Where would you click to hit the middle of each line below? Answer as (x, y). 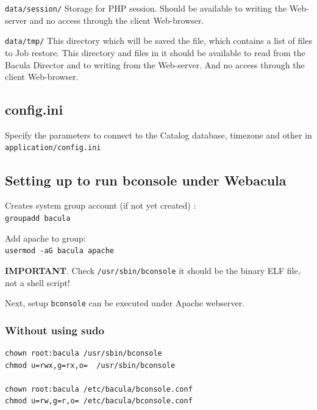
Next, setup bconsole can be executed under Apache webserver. (125, 303)
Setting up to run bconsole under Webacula (146, 180)
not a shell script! (37, 282)
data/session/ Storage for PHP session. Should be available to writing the (146, 8)
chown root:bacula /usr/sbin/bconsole (84, 353)
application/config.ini (53, 148)
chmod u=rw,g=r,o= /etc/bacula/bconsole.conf (99, 401)
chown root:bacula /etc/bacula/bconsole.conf (99, 389)
